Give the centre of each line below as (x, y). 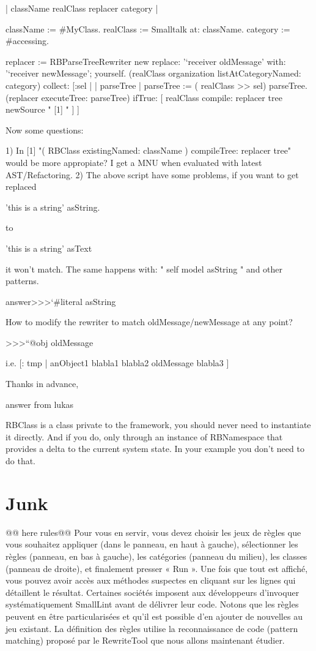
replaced (21, 186)
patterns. (22, 281)
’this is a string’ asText (49, 248)
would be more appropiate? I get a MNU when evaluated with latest (134, 162)
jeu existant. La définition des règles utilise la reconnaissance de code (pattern (152, 628)
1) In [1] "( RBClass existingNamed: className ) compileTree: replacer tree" (149, 150)
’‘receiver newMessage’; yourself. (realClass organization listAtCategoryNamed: (153, 73)
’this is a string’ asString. (53, 207)
